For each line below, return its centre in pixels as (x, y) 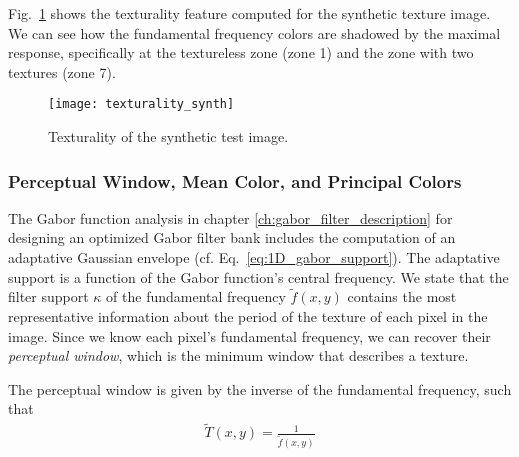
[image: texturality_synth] (141, 104)
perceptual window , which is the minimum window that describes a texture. (238, 355)
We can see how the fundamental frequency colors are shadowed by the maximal (254, 32)
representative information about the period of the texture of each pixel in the (248, 316)
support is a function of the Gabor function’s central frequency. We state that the (258, 276)
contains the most (402, 296)
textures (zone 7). (62, 71)
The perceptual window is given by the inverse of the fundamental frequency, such (260, 388)
